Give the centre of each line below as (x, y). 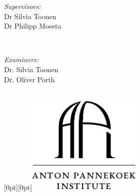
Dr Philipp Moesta (33, 26)
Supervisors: (22, 6)
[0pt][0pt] (18, 187)
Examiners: (21, 59)
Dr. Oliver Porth (29, 79)
